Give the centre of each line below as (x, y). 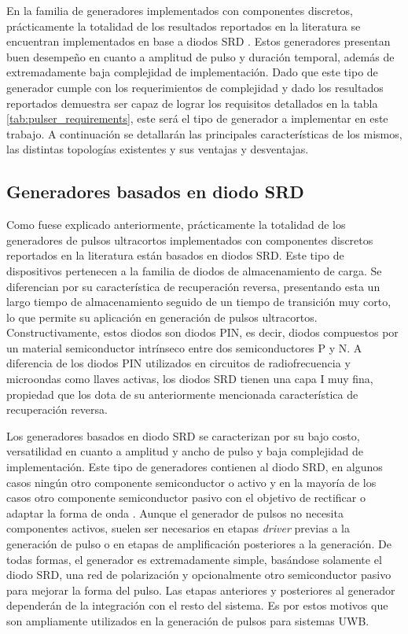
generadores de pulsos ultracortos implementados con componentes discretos (190, 240)
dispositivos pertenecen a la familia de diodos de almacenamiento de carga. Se (194, 270)
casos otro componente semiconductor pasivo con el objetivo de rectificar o (186, 498)
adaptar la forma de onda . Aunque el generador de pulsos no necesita (175, 512)
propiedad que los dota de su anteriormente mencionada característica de (182, 394)
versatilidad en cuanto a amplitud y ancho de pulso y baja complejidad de (185, 451)
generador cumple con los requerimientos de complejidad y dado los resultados (195, 87)
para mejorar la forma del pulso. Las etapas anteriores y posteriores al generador (201, 590)
